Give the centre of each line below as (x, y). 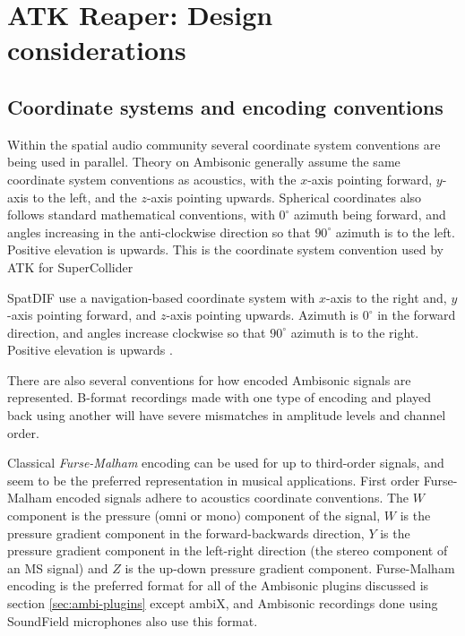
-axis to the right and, (387, 297)
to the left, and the (85, 197)
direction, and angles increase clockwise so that (137, 332)
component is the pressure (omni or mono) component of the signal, (194, 516)
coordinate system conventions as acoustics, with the (152, 179)
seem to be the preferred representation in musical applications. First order (214, 480)
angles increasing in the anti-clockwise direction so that (159, 232)
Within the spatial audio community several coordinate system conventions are (224, 144)
